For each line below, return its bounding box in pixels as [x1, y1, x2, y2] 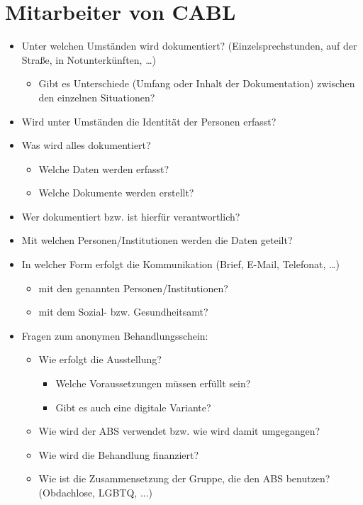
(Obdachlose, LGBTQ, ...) [38, 485, 153, 499]
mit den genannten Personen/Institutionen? [38, 280, 228, 295]
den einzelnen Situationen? [38, 89, 155, 104]
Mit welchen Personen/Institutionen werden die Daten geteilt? [21, 233, 293, 248]
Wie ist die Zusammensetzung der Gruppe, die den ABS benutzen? [38, 471, 330, 486]
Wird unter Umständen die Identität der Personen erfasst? [21, 113, 277, 128]
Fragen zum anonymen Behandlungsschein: [21, 328, 208, 343]
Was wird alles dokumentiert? [21, 138, 151, 152]
